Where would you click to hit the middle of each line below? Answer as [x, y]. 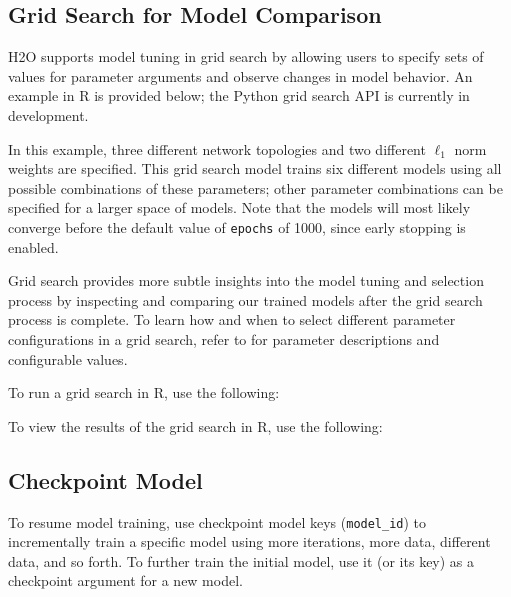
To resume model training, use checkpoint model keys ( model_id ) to [217, 521]
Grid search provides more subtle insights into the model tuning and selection [246, 280]
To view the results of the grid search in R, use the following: [195, 425]
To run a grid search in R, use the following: [144, 392]
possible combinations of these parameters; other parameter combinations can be [255, 187]
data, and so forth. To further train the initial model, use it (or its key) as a [241, 560]
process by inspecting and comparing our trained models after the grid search [245, 299]
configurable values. [68, 358]
